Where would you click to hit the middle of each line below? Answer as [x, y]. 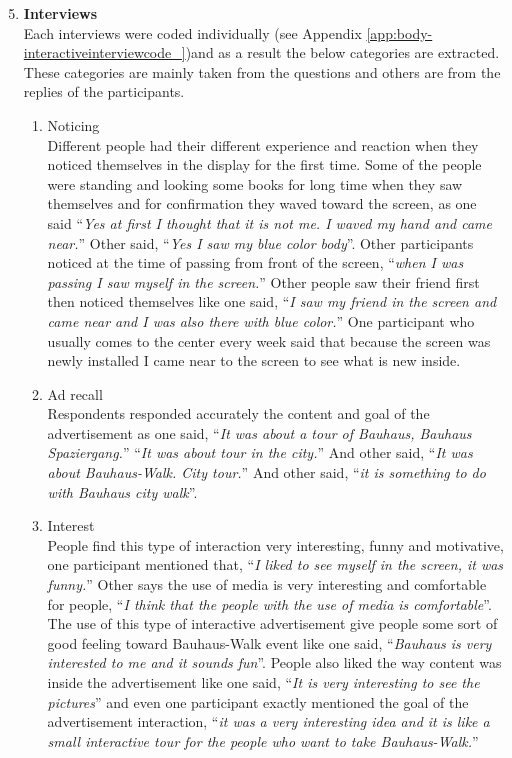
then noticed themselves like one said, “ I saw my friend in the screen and [272, 301]
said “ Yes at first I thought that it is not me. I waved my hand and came [269, 222]
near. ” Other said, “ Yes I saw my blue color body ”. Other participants [260, 242]
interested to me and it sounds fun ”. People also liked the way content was [274, 662]
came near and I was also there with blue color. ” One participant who [261, 320]
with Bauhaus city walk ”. [122, 491]
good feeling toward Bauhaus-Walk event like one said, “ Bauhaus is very [269, 642]
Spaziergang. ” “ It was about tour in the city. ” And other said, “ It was [260, 452]
